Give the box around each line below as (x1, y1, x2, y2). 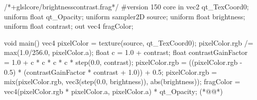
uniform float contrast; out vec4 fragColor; (4, 21, 133, 31)
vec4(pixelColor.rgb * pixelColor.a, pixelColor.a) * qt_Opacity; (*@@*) (4, 86, 223, 96)
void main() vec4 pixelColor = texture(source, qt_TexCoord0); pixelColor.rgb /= (4, 37, 254, 48)
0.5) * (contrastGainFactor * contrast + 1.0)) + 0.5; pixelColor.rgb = (4, 66, 217, 77)
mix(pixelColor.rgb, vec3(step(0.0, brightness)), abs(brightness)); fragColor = (4, 76, 241, 87)
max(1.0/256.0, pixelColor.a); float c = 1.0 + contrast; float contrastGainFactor (4, 47, 248, 57)
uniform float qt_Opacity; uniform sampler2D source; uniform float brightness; (4, 11, 246, 21)
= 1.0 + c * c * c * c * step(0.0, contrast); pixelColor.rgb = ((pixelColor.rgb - (4, 56, 243, 67)
